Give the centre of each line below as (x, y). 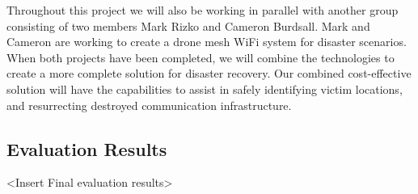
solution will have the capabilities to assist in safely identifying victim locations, (205, 89)
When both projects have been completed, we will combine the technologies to (201, 57)
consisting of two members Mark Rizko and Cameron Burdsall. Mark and (188, 25)
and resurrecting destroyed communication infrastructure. (149, 105)
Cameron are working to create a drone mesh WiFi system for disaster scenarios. (207, 42)
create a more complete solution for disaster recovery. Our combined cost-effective (209, 73)
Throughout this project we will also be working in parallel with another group (203, 10)
